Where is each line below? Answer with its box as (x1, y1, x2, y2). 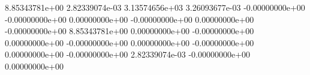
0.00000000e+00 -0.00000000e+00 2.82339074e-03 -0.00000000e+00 (5, 48, 251, 61)
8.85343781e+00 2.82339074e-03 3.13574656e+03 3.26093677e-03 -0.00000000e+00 (5, 1, 305, 13)
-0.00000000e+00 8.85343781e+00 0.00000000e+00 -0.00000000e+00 (5, 25, 254, 37)
